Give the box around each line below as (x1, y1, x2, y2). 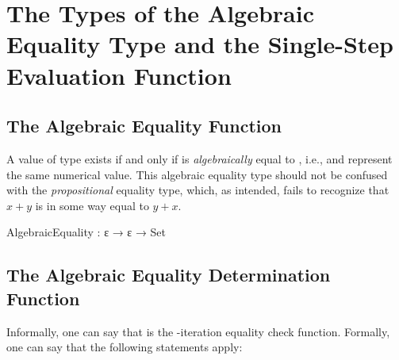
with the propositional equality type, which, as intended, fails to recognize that (6, 182, 389, 198)
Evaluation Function (6, 59, 232, 91)
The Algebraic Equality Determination (6, 262, 331, 287)
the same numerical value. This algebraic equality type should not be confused (6, 166, 388, 182)
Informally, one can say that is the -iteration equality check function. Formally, (6, 323, 390, 339)
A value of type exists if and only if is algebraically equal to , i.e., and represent (6, 150, 393, 167)
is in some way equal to (35, 197, 149, 213)
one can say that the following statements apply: (6, 339, 243, 355)
